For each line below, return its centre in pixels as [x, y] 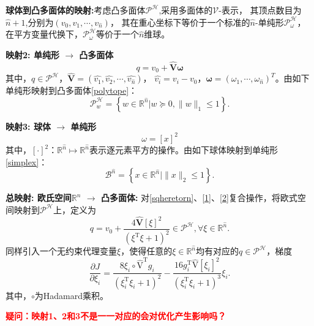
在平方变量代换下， [44, 34]
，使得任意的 [147, 251]
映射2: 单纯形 [32, 54]
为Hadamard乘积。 [71, 295]
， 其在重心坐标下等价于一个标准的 [180, 22]
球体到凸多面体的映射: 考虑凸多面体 [76, 10]
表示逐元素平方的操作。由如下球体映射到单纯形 [183, 150]
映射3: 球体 [28, 126]
